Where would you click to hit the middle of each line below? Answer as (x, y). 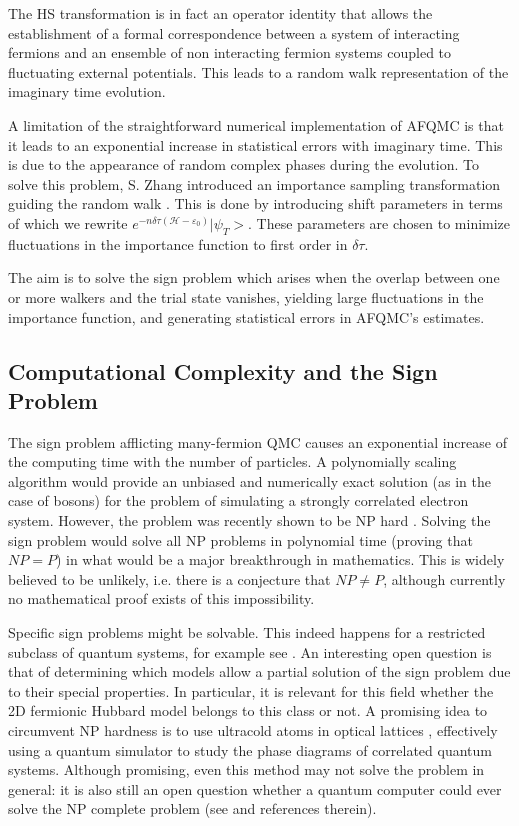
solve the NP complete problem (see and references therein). (192, 808)
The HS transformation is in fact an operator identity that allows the (220, 13)
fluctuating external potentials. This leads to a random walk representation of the (258, 71)
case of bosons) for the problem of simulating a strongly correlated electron (238, 500)
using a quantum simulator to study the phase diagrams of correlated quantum (250, 749)
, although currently (444, 578)
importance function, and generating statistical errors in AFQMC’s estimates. (246, 316)
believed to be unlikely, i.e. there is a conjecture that (169, 578)
